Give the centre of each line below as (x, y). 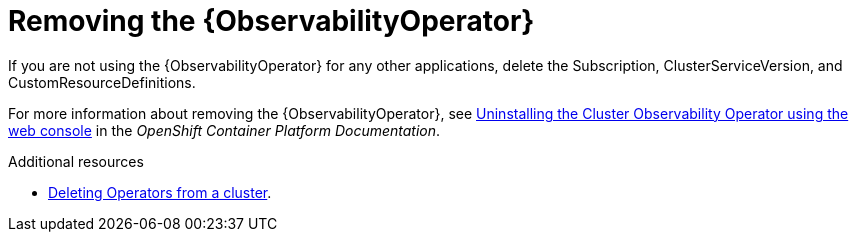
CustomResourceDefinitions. (102, 82)
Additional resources (76, 161)
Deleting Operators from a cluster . (160, 192)
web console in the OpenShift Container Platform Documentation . (224, 130)
